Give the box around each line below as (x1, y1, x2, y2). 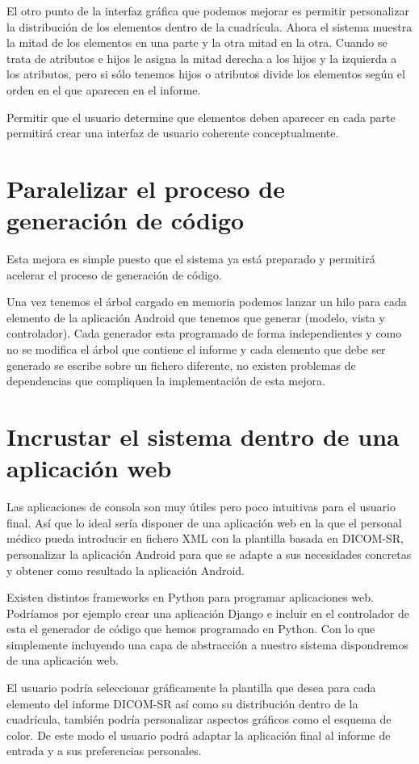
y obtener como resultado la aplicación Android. (6, 561, 245, 578)
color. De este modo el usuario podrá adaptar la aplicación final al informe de (6, 726, 391, 743)
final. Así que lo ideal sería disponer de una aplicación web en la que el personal (6, 514, 402, 531)
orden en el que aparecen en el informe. (6, 81, 201, 98)
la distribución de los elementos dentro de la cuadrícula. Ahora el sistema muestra (6, 18, 413, 35)
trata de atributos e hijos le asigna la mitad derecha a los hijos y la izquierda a (6, 49, 397, 66)
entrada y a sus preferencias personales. (6, 742, 202, 759)
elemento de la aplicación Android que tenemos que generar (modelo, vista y (6, 309, 385, 325)
